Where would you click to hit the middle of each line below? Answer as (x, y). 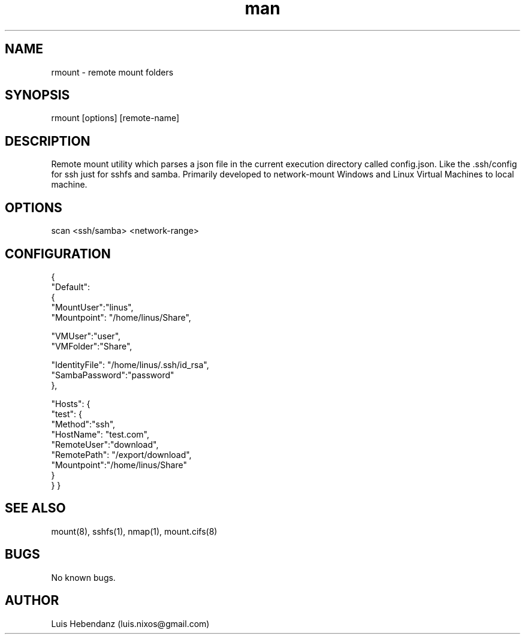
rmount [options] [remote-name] (115, 118)
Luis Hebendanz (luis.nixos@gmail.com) (130, 623)
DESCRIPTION (48, 141)
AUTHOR (32, 601)
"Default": (71, 287)
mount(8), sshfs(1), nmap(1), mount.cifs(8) (134, 531)
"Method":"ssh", (83, 424)
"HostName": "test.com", (100, 434)
